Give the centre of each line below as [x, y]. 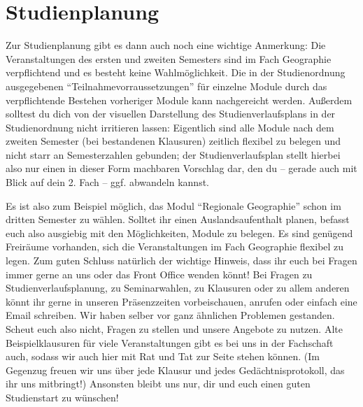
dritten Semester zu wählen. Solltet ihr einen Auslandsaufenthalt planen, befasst [178, 219]
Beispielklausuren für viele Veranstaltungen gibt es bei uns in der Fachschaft [170, 342]
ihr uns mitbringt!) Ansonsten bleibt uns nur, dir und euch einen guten [158, 384]
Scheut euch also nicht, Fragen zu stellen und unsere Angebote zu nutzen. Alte [174, 329]
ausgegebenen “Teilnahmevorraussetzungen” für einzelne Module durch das [166, 86]
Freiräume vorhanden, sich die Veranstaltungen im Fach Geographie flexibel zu [175, 247]
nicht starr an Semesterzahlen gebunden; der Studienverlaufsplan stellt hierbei [173, 154]
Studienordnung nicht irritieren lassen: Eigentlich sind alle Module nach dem [170, 127]
